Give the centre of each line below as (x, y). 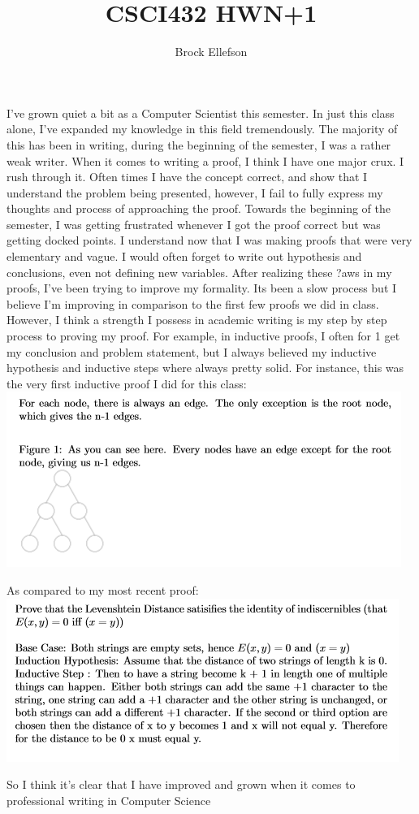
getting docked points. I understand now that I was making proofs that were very (209, 240)
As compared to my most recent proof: (103, 590)
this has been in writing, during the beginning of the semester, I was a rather (199, 144)
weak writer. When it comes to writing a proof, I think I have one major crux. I (205, 160)
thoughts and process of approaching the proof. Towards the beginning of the (199, 208)
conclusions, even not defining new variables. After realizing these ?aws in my (199, 272)
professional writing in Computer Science (109, 800)
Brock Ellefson (211, 52)
